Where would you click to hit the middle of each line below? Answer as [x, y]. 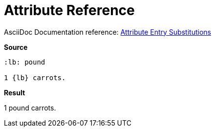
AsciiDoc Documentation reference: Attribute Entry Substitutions [107, 32]
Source [16, 47]
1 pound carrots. [30, 108]
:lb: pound [25, 62]
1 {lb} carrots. [35, 77]
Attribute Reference [69, 10]
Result [15, 92]
